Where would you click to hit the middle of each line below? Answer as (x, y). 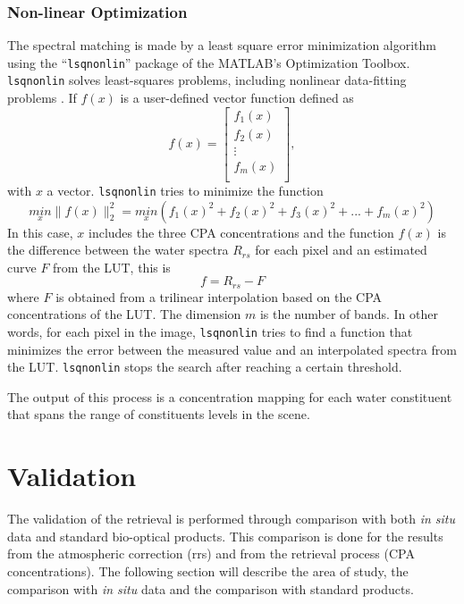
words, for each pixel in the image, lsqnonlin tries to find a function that (210, 331)
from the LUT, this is (112, 267)
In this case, (40, 232)
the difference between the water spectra (118, 250)
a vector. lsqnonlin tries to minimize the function (185, 190)
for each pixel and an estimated (341, 250)
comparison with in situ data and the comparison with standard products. (211, 588)
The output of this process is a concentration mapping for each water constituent (230, 396)
